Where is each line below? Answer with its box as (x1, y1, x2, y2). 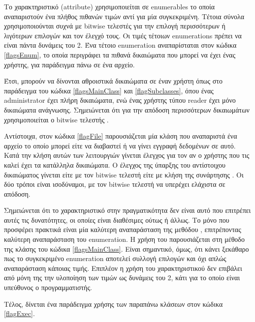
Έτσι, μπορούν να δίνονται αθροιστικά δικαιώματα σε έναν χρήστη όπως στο (4, 76, 223, 86)
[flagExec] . (4, 308, 35, 319)
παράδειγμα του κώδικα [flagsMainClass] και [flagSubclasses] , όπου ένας (4, 85, 214, 95)
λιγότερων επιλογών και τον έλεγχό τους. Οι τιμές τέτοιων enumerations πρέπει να (4, 30, 242, 40)
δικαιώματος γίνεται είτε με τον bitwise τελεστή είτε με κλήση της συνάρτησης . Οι (4, 169, 244, 179)
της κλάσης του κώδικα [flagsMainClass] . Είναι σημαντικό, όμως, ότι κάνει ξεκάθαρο (4, 243, 249, 254)
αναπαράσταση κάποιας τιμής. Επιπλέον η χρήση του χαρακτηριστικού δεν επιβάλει (4, 263, 242, 273)
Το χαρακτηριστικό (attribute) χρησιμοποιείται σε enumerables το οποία (4, 1, 215, 11)
